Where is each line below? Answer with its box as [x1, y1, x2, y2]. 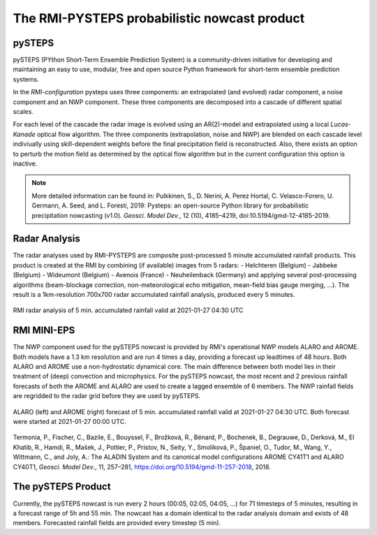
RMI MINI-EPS [13, 325, 75, 337]
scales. [13, 108, 34, 116]
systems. [13, 75, 39, 83]
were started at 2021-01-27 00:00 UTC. [13, 418, 126, 426]
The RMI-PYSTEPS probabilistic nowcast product [13, 10, 305, 26]
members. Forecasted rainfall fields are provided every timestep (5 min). [13, 519, 221, 527]
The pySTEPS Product [13, 481, 111, 492]
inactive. [13, 159, 38, 168]
